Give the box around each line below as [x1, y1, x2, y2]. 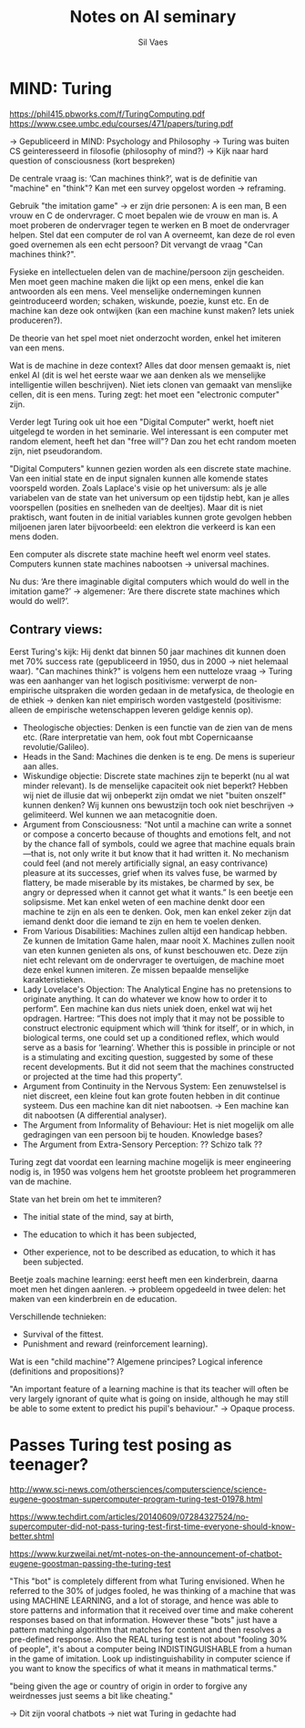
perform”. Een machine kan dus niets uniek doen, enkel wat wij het [22, 1003, 273, 1014]
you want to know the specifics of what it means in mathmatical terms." [9, 1663, 278, 1674]
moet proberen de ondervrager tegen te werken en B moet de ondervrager [9, 219, 290, 230]
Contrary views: [9, 622, 103, 638]
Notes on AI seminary [69, 6, 237, 27]
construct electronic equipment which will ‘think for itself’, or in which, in [22, 1022, 294, 1033]
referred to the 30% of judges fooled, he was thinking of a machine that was [9, 1586, 296, 1597]
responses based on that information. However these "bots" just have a [9, 1615, 278, 1626]
